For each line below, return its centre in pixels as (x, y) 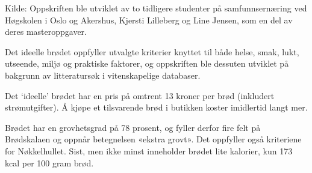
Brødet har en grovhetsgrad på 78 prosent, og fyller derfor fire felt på (133, 127)
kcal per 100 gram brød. (49, 162)
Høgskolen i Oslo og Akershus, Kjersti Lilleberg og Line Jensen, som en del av (149, 20)
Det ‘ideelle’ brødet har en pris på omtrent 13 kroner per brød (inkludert (140, 95)
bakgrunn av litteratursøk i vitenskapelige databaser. (103, 75)
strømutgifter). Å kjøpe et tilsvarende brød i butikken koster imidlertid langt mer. (156, 107)
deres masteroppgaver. (46, 32)
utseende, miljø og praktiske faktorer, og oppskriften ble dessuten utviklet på (147, 63)
